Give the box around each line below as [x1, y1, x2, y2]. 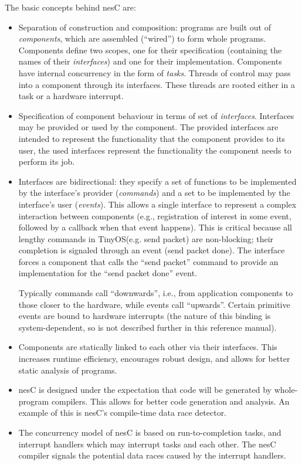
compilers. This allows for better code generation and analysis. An [51, 395, 290, 407]
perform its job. [18, 155, 75, 168]
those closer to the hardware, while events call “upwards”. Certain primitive [18, 298, 290, 310]
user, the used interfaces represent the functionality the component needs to [18, 144, 291, 156]
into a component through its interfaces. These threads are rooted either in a [18, 78, 295, 90]
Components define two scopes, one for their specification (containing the [18, 43, 282, 56]
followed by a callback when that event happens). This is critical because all [18, 221, 293, 233]
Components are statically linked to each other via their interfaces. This [18, 341, 277, 353]
